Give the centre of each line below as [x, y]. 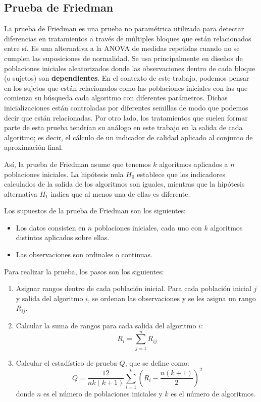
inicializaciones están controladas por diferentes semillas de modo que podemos [126, 107]
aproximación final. [34, 147]
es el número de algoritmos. [213, 394]
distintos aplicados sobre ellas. [63, 237]
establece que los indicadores [181, 174]
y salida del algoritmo [49, 298]
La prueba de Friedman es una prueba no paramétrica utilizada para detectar [124, 28]
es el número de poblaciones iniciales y [103, 394]
